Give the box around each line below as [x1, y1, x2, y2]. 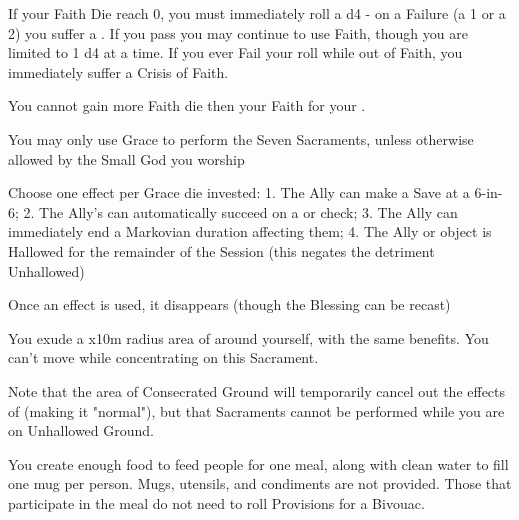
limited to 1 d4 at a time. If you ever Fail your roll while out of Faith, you [8, 42, 463, 63]
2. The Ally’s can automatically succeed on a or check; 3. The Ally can [23, 201, 458, 222]
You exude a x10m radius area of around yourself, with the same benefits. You [8, 327, 489, 348]
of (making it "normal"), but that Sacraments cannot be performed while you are [8, 400, 505, 421]
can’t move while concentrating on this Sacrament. [8, 347, 319, 368]
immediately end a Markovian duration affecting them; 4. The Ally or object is [8, 221, 492, 242]
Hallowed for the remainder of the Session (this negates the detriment [8, 240, 435, 261]
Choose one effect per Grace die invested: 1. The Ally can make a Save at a [8, 182, 470, 203]
